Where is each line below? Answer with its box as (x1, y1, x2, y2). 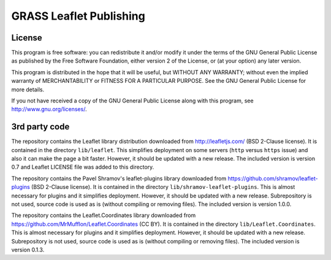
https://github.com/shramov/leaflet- (227, 175, 318, 182)
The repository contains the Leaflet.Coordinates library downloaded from (11, 212, 196, 219)
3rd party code (11, 121, 70, 132)
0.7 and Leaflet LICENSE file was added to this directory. (11, 163, 154, 171)
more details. (11, 86, 45, 93)
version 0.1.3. (11, 246, 45, 253)
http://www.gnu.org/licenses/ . (11, 105, 87, 113)
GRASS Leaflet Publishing (11, 9, 145, 23)
